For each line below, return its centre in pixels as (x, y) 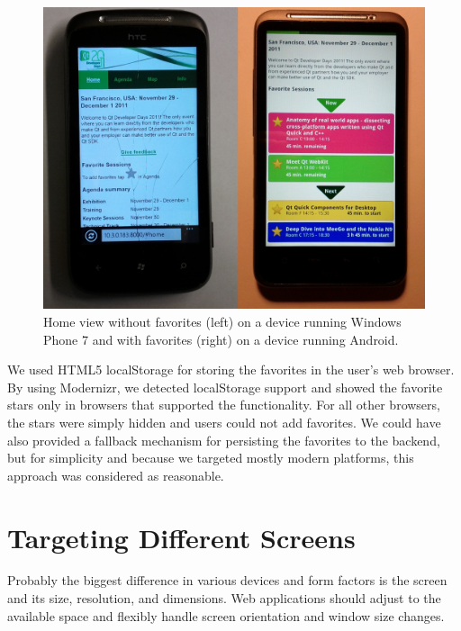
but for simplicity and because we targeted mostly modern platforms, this (211, 458)
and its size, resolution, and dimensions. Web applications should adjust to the (224, 598)
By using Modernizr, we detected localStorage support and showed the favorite (225, 387)
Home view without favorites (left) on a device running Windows (222, 321)
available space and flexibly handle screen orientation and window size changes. (226, 615)
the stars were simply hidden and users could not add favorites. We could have (224, 422)
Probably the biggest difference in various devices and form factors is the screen (227, 580)
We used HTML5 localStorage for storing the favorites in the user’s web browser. (231, 370)
